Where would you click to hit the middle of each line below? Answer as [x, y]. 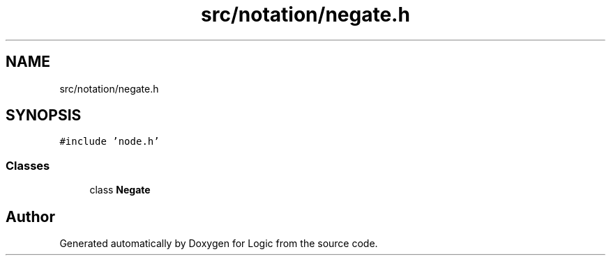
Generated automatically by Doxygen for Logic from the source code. [219, 244]
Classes [28, 165]
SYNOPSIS [44, 116]
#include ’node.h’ [110, 142]
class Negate [120, 190]
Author [30, 216]
